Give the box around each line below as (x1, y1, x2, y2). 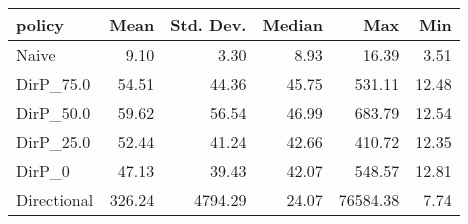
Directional (16, 188, 94, 211)
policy (16, 13, 65, 36)
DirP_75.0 (16, 72, 91, 95)
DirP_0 (16, 159, 70, 182)
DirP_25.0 (16, 130, 91, 153)
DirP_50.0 (16, 101, 91, 124)
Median (262, 13, 323, 36)
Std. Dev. (170, 13, 247, 36)
